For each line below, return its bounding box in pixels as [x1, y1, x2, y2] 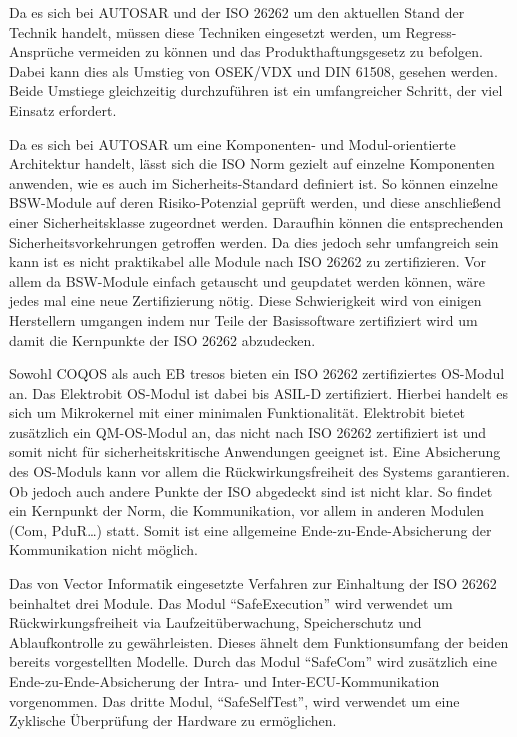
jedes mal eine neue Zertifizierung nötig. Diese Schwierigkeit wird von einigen [9, 290, 482, 311]
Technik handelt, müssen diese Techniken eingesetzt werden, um [9, 21, 401, 42]
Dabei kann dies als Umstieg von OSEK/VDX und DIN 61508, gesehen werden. [9, 60, 498, 81]
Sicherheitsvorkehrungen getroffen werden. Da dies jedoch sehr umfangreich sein [9, 231, 499, 252]
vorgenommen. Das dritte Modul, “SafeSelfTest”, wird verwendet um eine [9, 690, 460, 711]
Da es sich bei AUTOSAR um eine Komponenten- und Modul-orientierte [9, 133, 456, 154]
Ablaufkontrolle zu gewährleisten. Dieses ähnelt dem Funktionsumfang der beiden [9, 631, 509, 652]
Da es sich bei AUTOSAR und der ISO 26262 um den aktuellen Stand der [9, 2, 465, 22]
